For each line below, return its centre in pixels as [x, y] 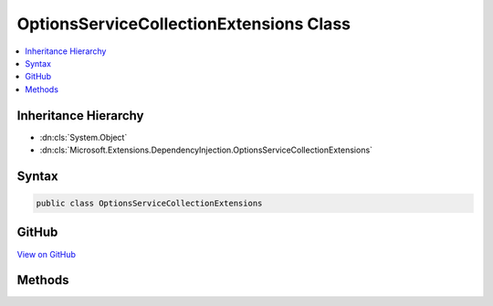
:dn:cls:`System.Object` [84, 137]
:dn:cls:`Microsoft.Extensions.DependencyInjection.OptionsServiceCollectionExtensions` [206, 150]
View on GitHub [47, 254]
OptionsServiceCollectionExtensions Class [184, 24]
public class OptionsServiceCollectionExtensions [149, 204]
